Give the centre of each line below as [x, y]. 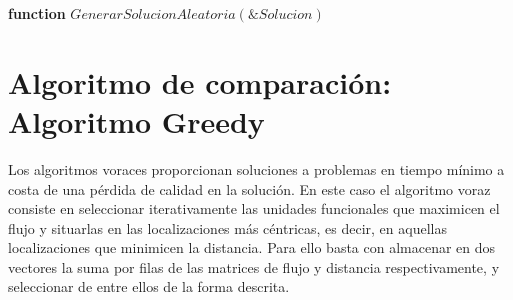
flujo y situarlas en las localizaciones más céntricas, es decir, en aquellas [227, 227]
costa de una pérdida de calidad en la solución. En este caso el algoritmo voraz [249, 188]
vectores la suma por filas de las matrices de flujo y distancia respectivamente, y [254, 266]
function [37, 13]
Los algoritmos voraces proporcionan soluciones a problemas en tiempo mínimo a [256, 168]
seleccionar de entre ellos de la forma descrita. [149, 286]
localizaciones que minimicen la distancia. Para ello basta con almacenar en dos [252, 247]
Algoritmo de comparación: [200, 81]
